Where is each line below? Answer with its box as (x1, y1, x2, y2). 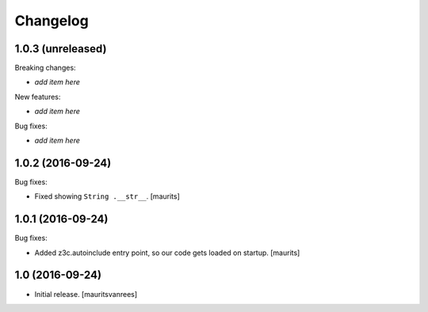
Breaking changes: (14, 63, 76, 73)
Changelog (14, 12, 89, 29)
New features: (14, 92, 61, 101)
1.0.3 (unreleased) (14, 42, 107, 55)
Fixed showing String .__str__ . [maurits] (34, 192, 180, 201)
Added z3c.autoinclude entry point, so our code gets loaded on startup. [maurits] (34, 248, 300, 257)
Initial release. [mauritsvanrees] (34, 289, 138, 299)
